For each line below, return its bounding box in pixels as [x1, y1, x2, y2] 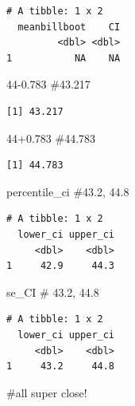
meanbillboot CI [17, 21, 121, 33]
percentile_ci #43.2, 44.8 [6, 183, 129, 199]
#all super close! [6, 384, 87, 400]
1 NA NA [6, 52, 121, 64]
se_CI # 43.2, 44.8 [6, 283, 99, 300]
